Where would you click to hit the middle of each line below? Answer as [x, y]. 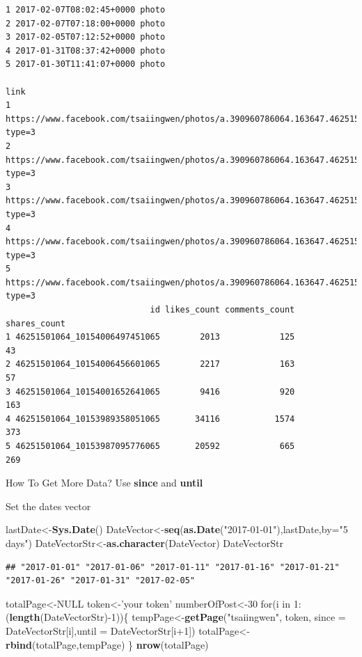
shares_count [36, 323]
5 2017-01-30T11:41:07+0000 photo [86, 64]
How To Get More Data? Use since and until [104, 483]
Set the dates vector [48, 506]
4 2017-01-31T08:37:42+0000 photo [86, 50]
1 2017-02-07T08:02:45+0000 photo [86, 10]
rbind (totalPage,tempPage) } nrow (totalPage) [107, 644]
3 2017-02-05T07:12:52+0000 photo [86, 37]
